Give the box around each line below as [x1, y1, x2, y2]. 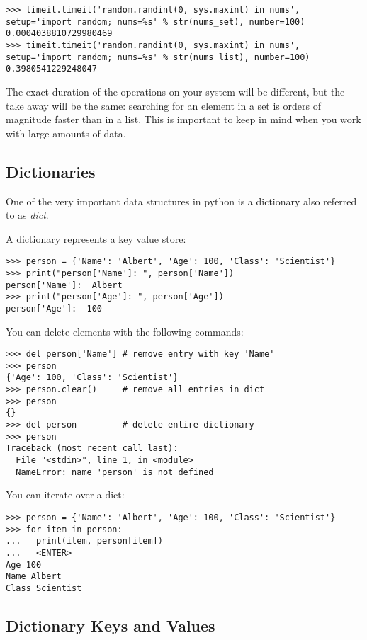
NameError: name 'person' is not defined [16, 467, 214, 477]
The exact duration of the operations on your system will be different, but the [6, 84, 345, 98]
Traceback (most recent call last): [6, 443, 179, 454]
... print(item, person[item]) [6, 536, 163, 547]
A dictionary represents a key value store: [6, 231, 186, 246]
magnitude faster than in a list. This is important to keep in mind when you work [6, 112, 361, 127]
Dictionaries [6, 160, 96, 182]
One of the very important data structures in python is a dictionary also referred [6, 193, 357, 208]
